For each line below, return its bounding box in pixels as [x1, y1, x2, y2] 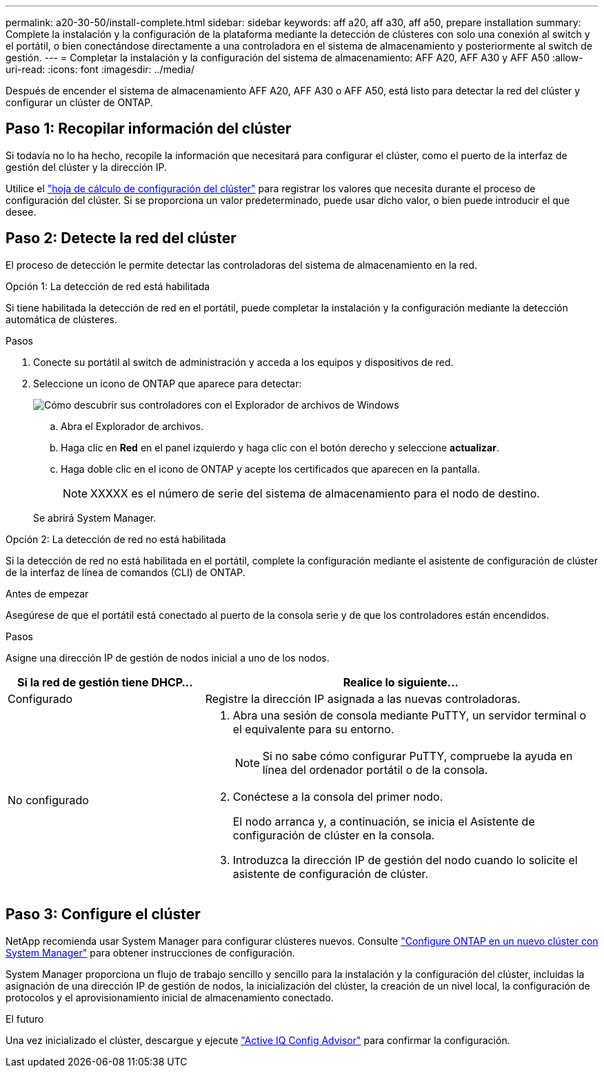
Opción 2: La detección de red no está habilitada [6, 533, 226, 545]
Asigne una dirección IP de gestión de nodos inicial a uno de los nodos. [6, 651, 330, 664]
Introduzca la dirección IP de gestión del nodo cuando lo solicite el [232, 852, 578, 867]
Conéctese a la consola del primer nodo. [232, 789, 443, 804]
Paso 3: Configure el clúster [6, 906, 201, 923]
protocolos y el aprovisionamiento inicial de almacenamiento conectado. [6, 991, 334, 1003]
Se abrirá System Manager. [33, 511, 157, 524]
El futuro [6, 1012, 44, 1025]
